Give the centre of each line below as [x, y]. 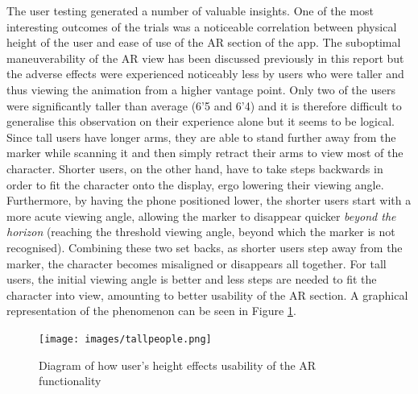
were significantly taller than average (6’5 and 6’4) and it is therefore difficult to [204, 105]
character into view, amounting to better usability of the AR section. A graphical [207, 294]
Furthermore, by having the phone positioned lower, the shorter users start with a [209, 200]
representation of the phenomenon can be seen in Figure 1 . [151, 311]
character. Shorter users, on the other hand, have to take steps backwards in [195, 168]
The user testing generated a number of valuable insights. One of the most [190, 10]
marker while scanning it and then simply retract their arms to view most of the [205, 153]
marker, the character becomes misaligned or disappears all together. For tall [197, 263]
